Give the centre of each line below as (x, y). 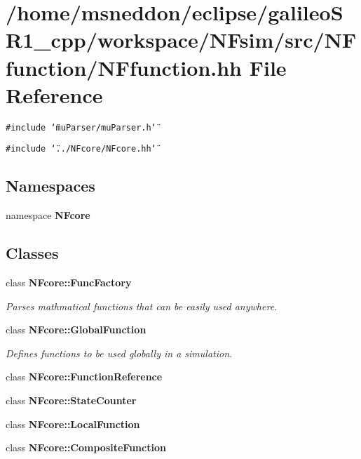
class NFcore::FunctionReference (84, 377)
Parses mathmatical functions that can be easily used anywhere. (142, 306)
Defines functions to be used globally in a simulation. (119, 353)
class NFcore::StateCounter (71, 400)
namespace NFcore (48, 215)
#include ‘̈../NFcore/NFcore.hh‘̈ (81, 149)
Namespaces (50, 186)
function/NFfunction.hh (124, 67)
